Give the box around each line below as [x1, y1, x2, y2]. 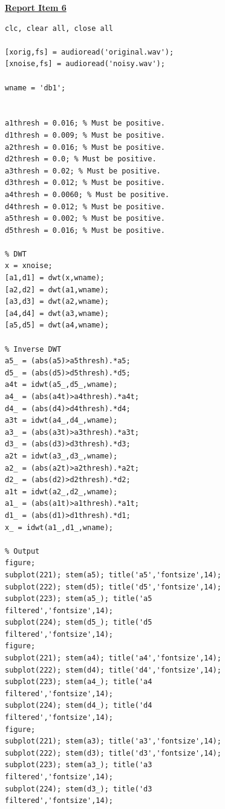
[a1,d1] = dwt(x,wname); [5, 274, 105, 283]
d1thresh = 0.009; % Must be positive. [5, 130, 165, 139]
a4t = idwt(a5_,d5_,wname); [5, 380, 118, 389]
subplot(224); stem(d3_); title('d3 [5, 784, 152, 793]
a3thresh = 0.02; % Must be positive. [5, 166, 161, 175]
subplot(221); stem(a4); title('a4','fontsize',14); [5, 654, 221, 663]
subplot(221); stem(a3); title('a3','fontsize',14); [5, 737, 221, 746]
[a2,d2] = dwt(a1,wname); [5, 285, 109, 294]
